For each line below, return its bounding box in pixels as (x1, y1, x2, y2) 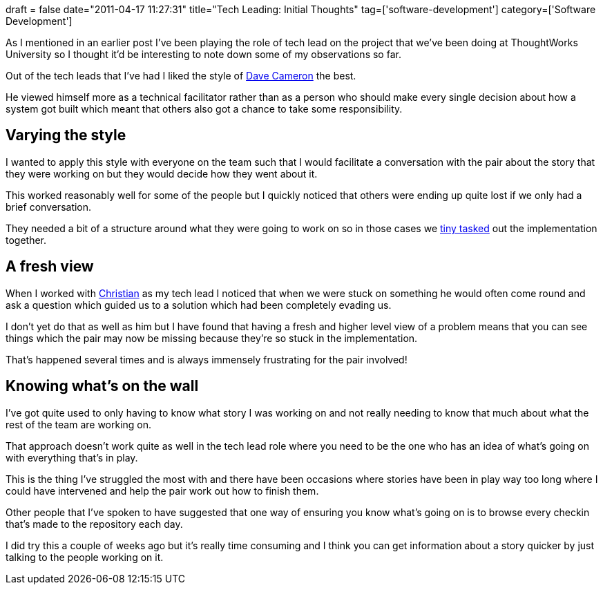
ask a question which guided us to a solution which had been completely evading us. (6, 298, 392, 311)
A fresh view (6, 258, 94, 276)
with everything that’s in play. (6, 451, 138, 464)
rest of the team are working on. (6, 418, 152, 430)
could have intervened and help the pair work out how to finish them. (6, 484, 319, 497)
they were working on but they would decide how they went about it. (6, 167, 318, 180)
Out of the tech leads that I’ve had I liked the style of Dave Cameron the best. (6, 70, 356, 82)
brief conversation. (6, 200, 92, 213)
